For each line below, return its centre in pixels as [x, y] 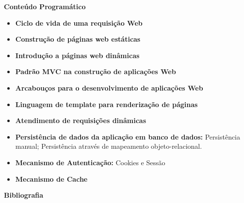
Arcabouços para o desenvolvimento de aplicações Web [109, 87]
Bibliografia [24, 195]
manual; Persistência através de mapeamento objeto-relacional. [109, 146]
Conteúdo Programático [45, 6]
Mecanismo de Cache [51, 179]
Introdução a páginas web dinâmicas [77, 55]
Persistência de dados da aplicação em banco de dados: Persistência [128, 136]
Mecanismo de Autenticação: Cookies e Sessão [90, 162]
